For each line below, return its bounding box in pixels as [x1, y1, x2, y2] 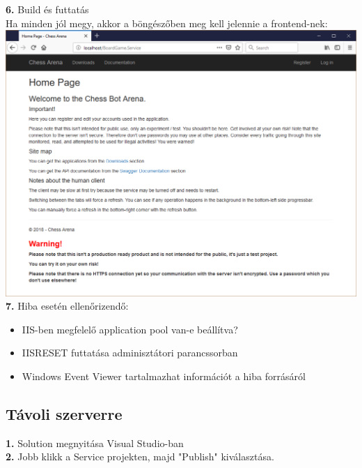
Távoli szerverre [6, 402, 123, 424]
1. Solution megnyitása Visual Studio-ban [6, 435, 184, 450]
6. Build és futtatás [6, 2, 89, 16]
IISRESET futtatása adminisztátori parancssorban [22, 345, 238, 360]
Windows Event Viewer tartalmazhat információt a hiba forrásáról [22, 369, 306, 383]
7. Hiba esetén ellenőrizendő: [6, 299, 129, 313]
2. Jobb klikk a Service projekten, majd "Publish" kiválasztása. [6, 449, 274, 464]
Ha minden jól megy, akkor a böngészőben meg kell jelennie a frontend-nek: [6, 15, 328, 30]
